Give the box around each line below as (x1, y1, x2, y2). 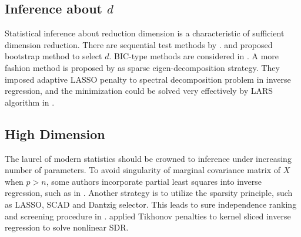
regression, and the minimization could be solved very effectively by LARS (5, 84, 273, 97)
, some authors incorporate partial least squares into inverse (46, 175, 262, 187)
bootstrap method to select (5, 50, 102, 62)
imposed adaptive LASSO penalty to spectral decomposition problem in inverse (5, 73, 291, 85)
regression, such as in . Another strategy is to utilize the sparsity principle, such (5, 187, 293, 199)
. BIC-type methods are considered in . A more (109, 50, 279, 62)
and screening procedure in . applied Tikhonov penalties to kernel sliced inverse (5, 209, 291, 222)
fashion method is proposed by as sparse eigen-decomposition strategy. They (5, 61, 280, 73)
